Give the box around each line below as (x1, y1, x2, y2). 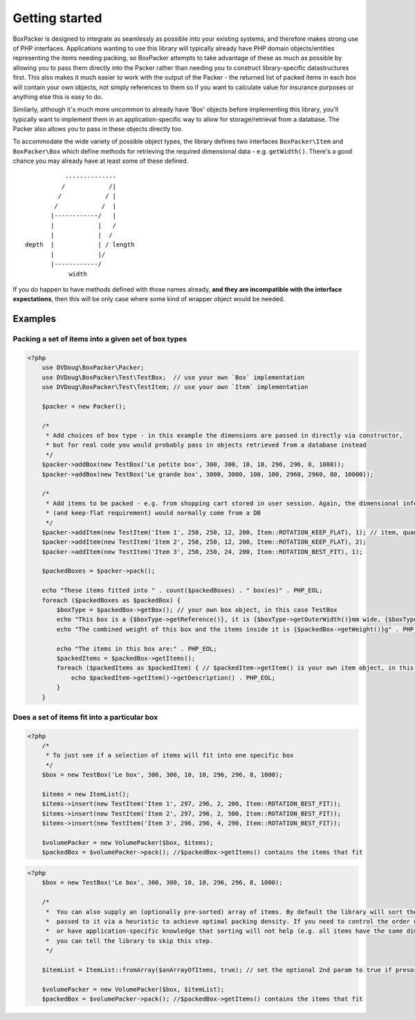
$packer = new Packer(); (41, 402, 127, 410)
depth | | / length (25, 241, 135, 249)
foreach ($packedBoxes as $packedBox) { (41, 596, 181, 604)
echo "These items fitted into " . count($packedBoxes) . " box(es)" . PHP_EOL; (41, 587, 323, 595)
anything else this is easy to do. (12, 92, 103, 100)
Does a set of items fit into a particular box (12, 712, 158, 722)
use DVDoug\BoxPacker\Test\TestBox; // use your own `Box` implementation (41, 373, 305, 381)
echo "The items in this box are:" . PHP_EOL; (56, 645, 217, 652)
